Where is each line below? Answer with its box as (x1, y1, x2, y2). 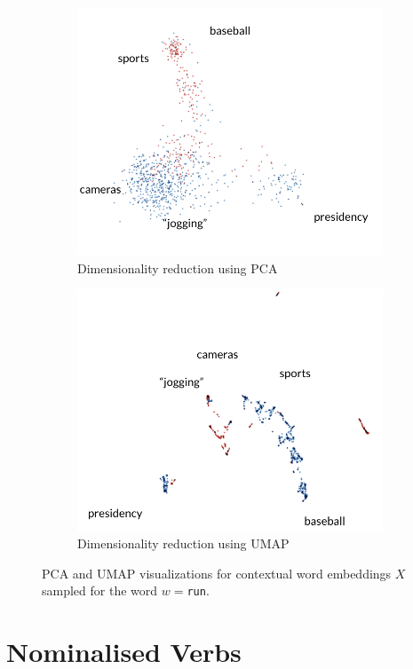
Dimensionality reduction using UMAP (77, 534, 290, 553)
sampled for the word (42, 581, 158, 600)
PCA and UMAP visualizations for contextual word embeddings (42, 563, 392, 582)
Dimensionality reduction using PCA (77, 258, 278, 277)
